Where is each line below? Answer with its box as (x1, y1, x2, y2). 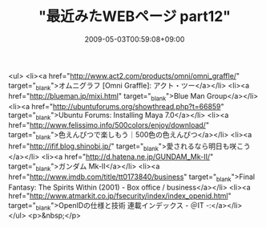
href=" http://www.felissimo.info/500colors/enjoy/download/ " (8, 120, 210, 130)
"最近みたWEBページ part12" (38, 7, 231, 26)
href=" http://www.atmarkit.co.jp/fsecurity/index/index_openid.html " (8, 190, 232, 201)
